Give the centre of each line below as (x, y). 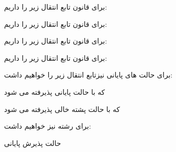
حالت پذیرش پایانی (33, 143)
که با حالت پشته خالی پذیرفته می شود (62, 109)
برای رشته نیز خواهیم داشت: (48, 126)
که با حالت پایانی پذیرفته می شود (55, 91)
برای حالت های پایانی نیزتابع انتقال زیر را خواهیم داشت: (88, 75)
